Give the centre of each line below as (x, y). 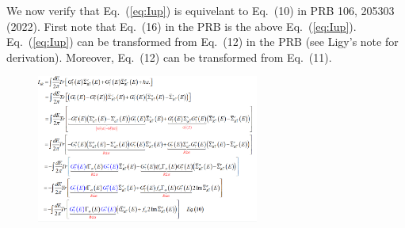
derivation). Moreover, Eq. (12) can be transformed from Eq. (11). (169, 57)
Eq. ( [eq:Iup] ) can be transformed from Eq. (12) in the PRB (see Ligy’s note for (202, 42)
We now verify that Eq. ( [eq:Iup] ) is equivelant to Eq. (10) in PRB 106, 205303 (201, 10)
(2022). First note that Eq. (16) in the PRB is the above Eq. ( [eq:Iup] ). (181, 26)
